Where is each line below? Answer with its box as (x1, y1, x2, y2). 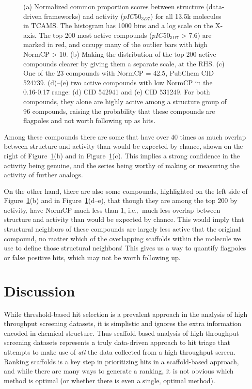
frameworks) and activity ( (44, 11, 124, 21)
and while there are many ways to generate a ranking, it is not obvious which (4, 366, 234, 376)
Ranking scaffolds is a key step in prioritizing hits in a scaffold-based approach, (4, 356, 239, 366)
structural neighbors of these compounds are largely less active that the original (4, 224, 241, 234)
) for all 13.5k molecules (150, 11, 221, 21)
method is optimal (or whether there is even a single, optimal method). (4, 375, 215, 385)
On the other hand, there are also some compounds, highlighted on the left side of (4, 186, 248, 196)
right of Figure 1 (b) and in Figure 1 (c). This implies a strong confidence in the (4, 150, 240, 160)
